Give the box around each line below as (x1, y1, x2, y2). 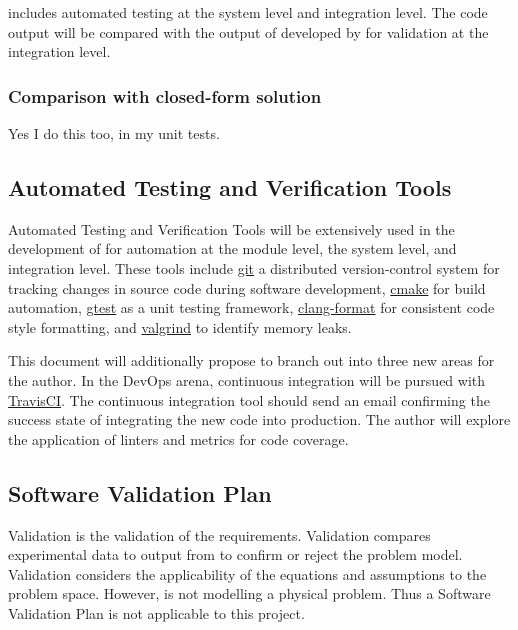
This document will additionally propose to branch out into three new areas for (8, 350, 495, 371)
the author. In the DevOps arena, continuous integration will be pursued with (8, 369, 486, 390)
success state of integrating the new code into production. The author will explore (8, 409, 511, 430)
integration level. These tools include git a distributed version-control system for (8, 257, 500, 278)
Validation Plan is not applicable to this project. (8, 602, 305, 623)
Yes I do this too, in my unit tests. (8, 123, 220, 143)
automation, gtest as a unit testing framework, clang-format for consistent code (8, 297, 495, 318)
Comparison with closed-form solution (8, 83, 322, 108)
